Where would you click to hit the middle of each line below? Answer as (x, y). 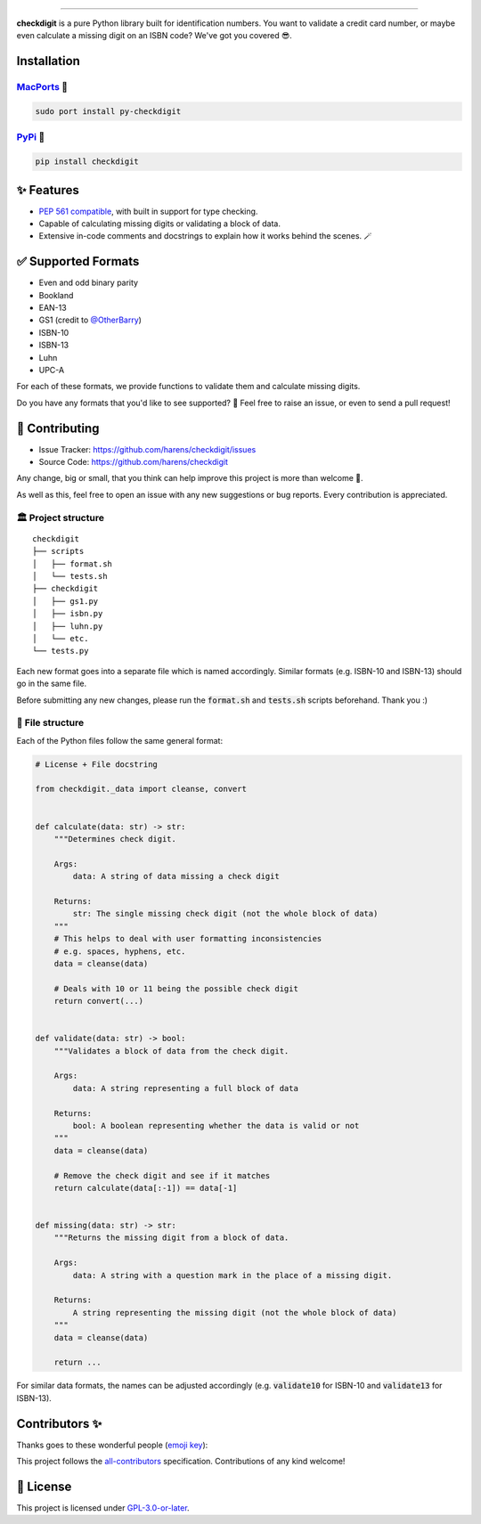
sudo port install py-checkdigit (108, 111)
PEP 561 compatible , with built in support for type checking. (148, 211)
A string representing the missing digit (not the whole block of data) (235, 1312)
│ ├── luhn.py (68, 626)
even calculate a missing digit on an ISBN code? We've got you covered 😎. (155, 36)
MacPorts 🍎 (42, 87)
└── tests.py (61, 651)
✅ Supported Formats (78, 261)
